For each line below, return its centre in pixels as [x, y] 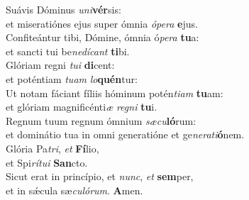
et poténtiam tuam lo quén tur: [72, 78]
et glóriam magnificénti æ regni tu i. [82, 107]
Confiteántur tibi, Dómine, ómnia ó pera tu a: [103, 37]
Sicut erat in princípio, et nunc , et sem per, [100, 176]
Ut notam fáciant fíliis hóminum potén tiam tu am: [115, 93]
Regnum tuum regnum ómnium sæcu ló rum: [101, 120]
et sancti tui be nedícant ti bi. [68, 51]
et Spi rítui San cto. [47, 162]
